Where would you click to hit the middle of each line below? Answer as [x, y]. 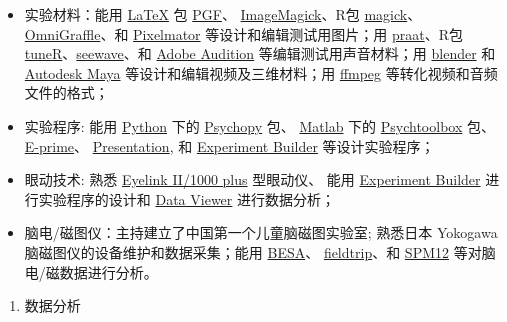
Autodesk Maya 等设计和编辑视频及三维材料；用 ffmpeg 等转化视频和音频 [261, 72]
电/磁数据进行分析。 [91, 271]
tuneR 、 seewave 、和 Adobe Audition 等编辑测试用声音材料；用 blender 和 [260, 53]
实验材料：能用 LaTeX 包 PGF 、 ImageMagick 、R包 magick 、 [223, 14]
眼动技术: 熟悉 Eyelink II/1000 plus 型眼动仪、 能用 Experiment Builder [252, 179]
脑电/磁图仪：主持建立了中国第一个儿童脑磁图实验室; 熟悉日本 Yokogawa [261, 232]
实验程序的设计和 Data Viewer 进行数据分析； [186, 198]
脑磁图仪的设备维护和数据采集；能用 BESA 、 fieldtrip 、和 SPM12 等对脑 [260, 251]
